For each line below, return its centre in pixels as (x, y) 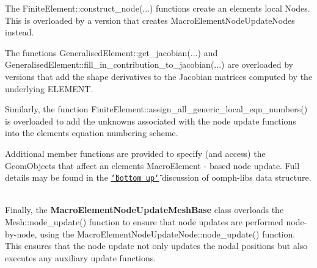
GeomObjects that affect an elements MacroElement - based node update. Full (152, 165)
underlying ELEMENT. (49, 88)
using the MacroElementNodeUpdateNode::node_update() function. (168, 234)
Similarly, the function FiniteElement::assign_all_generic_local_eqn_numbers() (156, 109)
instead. (20, 32)
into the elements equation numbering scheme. (92, 133)
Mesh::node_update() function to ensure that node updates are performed (144, 221)
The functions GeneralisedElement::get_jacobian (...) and (111, 52)
